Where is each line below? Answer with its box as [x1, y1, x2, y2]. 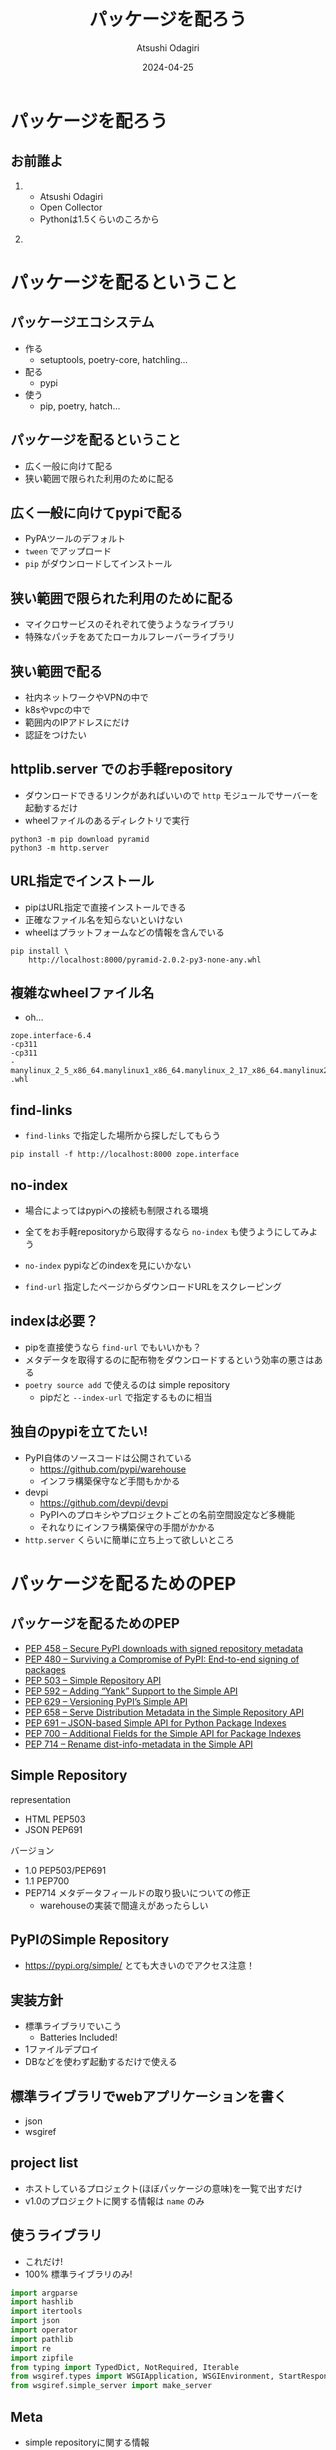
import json [10, 2316, 60, 2326]
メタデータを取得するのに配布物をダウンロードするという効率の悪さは [24, 1353, 315, 1365]
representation [10, 1793, 71, 1805]
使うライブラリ [10, 2227, 103, 2244]
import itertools [10, 2306, 83, 2317]
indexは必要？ [10, 1313, 99, 1330]
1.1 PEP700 [24, 1875, 70, 1887]
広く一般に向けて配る [24, 460, 113, 472]
